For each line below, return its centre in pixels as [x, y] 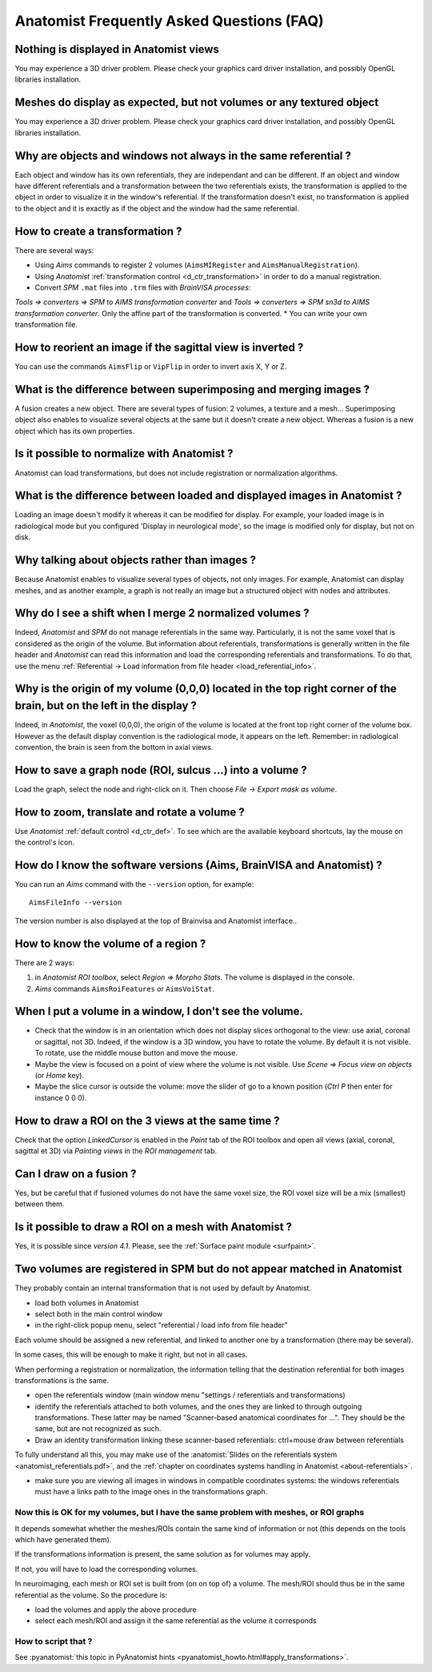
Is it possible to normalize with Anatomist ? [124, 453]
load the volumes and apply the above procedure [116, 1610]
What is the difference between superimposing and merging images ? [192, 389]
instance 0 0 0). [61, 1097]
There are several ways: [54, 250]
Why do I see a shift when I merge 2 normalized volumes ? [162, 613]
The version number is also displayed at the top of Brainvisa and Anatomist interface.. [156, 920]
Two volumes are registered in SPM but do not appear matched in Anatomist [208, 1269]
